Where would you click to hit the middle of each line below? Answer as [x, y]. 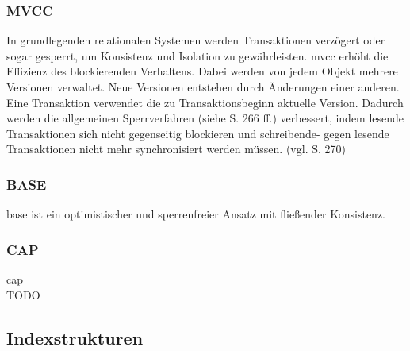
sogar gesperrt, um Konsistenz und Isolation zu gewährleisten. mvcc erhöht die [197, 55]
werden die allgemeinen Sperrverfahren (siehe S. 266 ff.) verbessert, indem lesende [205, 118]
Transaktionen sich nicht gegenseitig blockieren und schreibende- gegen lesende [198, 133]
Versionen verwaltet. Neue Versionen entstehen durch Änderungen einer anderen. [203, 87]
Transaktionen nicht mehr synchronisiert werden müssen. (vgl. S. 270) [176, 149]
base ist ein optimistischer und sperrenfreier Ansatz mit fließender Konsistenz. [196, 214]
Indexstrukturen [75, 337]
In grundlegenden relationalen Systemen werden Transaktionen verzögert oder [196, 40]
